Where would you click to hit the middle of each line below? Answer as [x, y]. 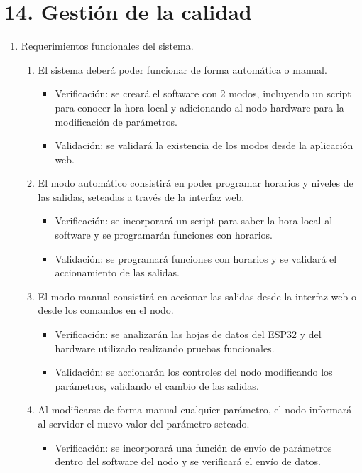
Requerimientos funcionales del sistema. [107, 46]
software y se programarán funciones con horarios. [164, 235]
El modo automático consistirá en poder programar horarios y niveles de [196, 183]
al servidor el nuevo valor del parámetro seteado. [144, 423]
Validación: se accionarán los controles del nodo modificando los [194, 372]
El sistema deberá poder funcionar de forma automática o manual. [182, 69]
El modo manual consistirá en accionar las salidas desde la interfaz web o [197, 296]
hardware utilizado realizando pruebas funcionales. [165, 348]
